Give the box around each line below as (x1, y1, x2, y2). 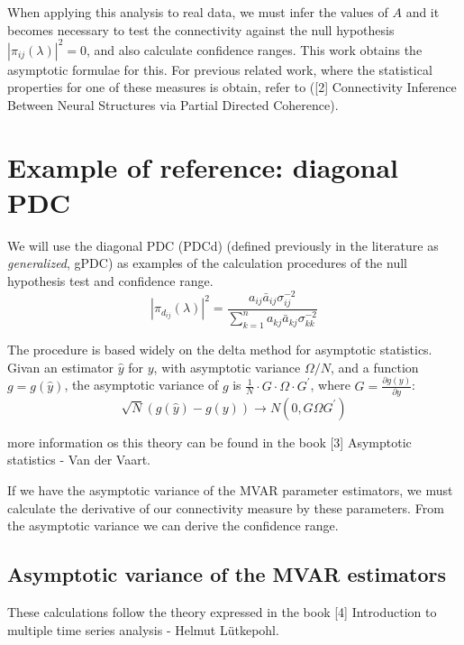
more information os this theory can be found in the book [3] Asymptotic (7, 432, 412, 451)
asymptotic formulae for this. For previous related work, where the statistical (7, 60, 432, 78)
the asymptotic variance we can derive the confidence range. (7, 516, 339, 535)
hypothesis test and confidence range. (7, 271, 214, 290)
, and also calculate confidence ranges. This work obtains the (86, 40, 423, 59)
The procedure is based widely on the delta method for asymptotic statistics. (7, 339, 432, 358)
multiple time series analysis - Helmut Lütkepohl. (7, 620, 279, 639)
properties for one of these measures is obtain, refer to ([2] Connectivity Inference (7, 78, 457, 97)
